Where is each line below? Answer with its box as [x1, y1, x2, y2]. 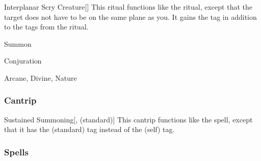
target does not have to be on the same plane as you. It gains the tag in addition [4, 11, 257, 22]
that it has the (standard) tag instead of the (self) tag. [4, 124, 175, 135]
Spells [4, 145, 29, 158]
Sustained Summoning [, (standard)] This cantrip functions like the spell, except [4, 114, 253, 124]
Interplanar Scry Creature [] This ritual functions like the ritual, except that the [4, 2, 252, 12]
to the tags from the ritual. [4, 21, 89, 32]
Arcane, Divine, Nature [4, 72, 77, 83]
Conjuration [4, 55, 42, 66]
